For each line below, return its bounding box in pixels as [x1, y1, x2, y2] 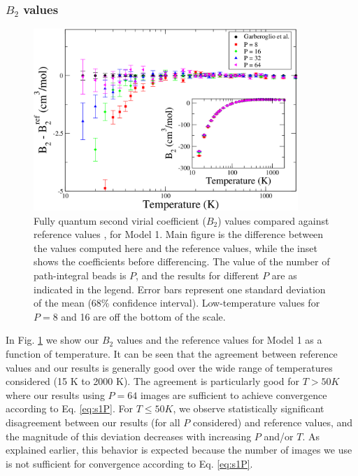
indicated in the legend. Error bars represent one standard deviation [34, 281, 326, 296]
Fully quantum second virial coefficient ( [34, 213, 206, 227]
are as [271, 268, 297, 283]
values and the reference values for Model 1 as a [116, 332, 322, 347]
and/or [264, 428, 294, 443]
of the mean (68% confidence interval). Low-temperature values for [34, 295, 320, 310]
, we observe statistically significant [173, 401, 324, 416]
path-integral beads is [34, 268, 127, 283]
